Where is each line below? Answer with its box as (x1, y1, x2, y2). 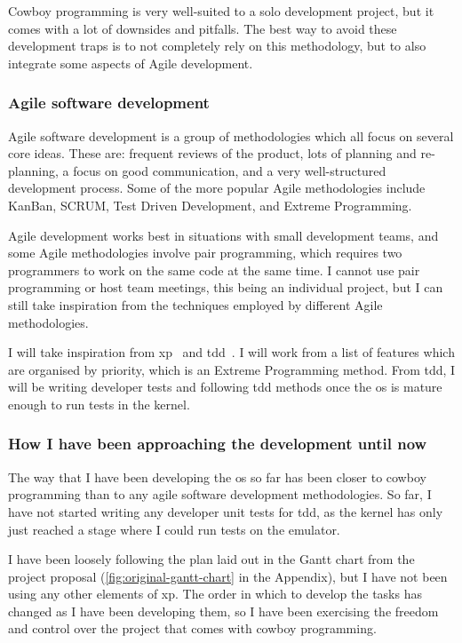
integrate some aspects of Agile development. (8, 53, 253, 72)
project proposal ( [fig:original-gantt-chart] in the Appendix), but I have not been (8, 567, 448, 585)
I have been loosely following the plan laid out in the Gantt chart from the (8, 550, 415, 568)
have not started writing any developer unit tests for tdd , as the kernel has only (8, 502, 443, 520)
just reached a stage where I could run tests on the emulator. (8, 520, 340, 538)
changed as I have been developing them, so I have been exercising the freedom (8, 601, 439, 620)
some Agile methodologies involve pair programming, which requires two (8, 243, 402, 262)
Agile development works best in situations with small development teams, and (8, 226, 439, 244)
